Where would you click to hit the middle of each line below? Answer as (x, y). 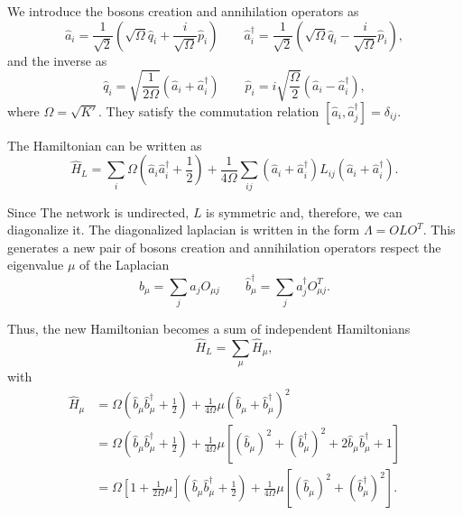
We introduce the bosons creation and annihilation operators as (183, 11)
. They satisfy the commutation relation (208, 110)
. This (439, 230)
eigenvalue (36, 265)
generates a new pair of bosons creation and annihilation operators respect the (224, 247)
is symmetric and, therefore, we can (304, 212)
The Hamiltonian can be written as (105, 145)
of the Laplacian (125, 265)
